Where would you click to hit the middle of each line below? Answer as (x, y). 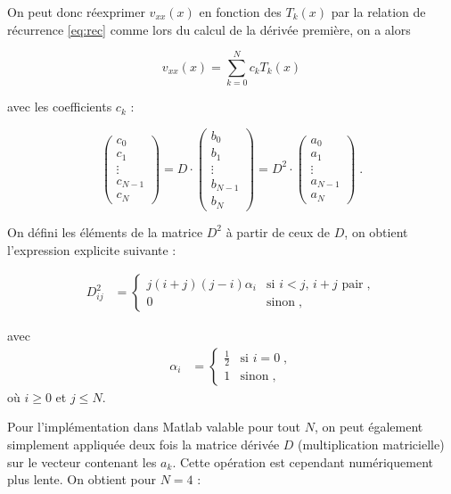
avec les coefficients (60, 107)
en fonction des (240, 12)
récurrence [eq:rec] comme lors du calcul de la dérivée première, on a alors (209, 29)
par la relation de (378, 12)
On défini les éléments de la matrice (105, 231)
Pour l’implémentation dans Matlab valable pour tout (154, 427)
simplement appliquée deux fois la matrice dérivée (143, 444)
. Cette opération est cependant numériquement (303, 461)
